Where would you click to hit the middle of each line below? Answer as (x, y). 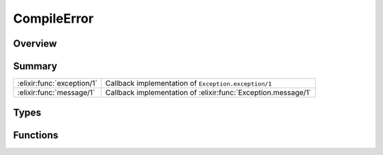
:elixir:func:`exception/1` (57, 84)
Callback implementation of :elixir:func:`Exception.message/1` (209, 93)
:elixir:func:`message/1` (56, 93)
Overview (35, 44)
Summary (35, 66)
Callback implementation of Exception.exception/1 (189, 84)
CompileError (53, 18)
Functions (36, 135)
